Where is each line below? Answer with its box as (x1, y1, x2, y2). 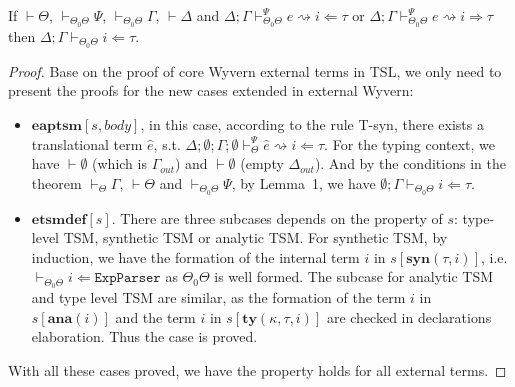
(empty (240, 153, 284, 174)
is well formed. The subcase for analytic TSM (214, 266, 494, 287)
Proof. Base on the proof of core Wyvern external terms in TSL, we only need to (8, 60, 502, 81)
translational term (31, 133, 143, 154)
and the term (115, 306, 196, 327)
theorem (31, 172, 82, 193)
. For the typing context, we (324, 133, 496, 154)
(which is (92, 153, 147, 174)
